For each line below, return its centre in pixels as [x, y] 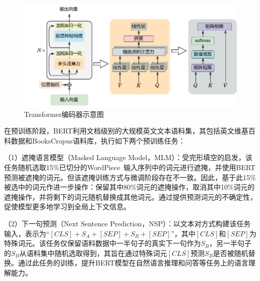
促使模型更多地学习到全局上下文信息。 [67, 206]
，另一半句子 [230, 243]
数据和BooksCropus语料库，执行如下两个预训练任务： [98, 140]
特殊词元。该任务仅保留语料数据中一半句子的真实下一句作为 [102, 243]
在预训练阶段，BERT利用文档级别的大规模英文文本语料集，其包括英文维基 [126, 131]
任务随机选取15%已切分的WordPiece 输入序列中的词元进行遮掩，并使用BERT [130, 167]
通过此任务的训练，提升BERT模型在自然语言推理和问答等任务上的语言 [133, 263]
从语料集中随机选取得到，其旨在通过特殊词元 [93, 253]
